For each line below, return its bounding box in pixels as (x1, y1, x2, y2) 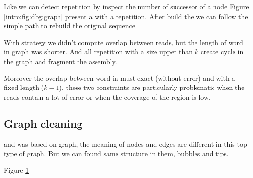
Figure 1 (4, 164, 29, 175)
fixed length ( (4, 82, 44, 92)
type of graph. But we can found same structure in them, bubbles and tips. (4, 148, 229, 158)
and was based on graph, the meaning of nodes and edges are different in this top (4, 138, 247, 149)
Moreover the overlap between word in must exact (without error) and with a (4, 72, 235, 83)
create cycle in (200, 46, 244, 57)
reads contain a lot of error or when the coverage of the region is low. (4, 91, 211, 102)
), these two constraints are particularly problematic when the (59, 82, 245, 92)
